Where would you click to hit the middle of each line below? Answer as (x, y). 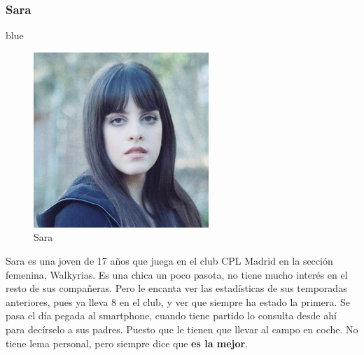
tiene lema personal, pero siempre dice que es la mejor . (127, 343)
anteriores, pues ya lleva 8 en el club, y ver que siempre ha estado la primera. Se (178, 301)
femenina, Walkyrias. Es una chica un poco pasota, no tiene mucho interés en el (177, 274)
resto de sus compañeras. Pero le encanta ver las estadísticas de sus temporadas (176, 288)
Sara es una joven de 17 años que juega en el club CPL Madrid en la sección (169, 260)
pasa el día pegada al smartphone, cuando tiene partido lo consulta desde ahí (171, 315)
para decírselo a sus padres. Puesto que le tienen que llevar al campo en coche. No (182, 329)
